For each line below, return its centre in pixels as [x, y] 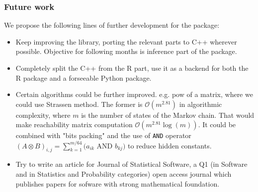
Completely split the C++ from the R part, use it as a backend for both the [132, 68]
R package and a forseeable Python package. [84, 77]
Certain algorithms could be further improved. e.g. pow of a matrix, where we [134, 94]
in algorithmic [201, 104]
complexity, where [43, 115]
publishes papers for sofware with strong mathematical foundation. [118, 183]
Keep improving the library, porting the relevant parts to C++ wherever [126, 41]
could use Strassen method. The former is [79, 104]
